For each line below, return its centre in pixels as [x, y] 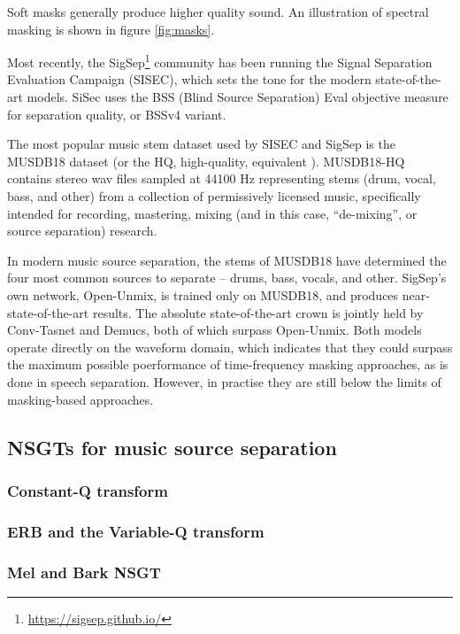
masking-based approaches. [80, 399]
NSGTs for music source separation [172, 447]
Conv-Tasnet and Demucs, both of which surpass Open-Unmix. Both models [215, 330]
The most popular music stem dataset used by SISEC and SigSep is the [201, 144]
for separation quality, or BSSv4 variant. [117, 114]
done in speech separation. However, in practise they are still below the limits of [224, 381]
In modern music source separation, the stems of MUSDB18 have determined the [227, 260]
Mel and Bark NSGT [84, 572]
